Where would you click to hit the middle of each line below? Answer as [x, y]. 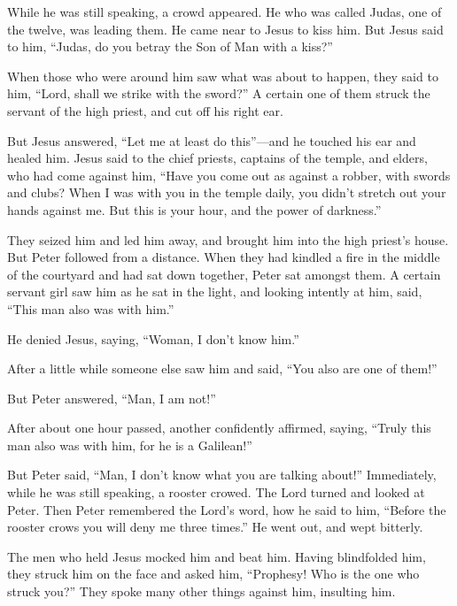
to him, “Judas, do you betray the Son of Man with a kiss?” [170, 46]
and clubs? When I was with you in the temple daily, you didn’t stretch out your [227, 192]
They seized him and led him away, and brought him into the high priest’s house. [228, 239]
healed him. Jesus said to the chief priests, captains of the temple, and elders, [217, 158]
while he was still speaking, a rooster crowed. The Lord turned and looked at [216, 492]
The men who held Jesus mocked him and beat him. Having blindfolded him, [217, 556]
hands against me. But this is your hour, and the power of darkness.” [194, 209]
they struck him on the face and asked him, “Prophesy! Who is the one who [213, 574]
